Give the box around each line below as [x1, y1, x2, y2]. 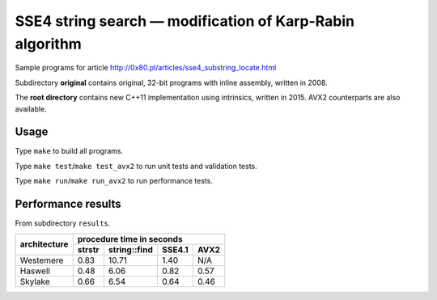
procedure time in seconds [77, 233, 183, 244]
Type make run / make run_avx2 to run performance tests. [15, 176, 214, 186]
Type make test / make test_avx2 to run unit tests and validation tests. [15, 161, 258, 171]
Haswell [19, 265, 50, 277]
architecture [19, 239, 69, 250]
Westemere [19, 255, 64, 266]
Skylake [19, 276, 50, 287]
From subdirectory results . [15, 218, 111, 228]
